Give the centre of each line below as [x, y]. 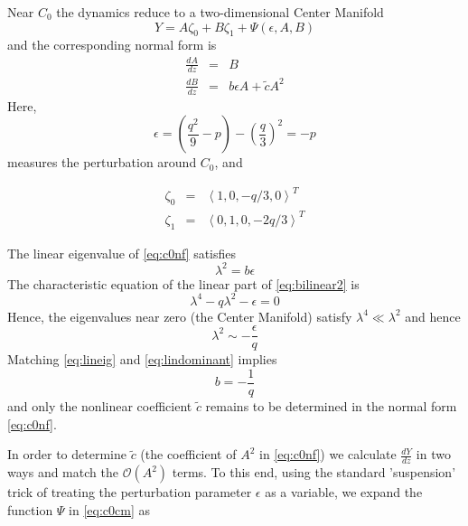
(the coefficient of [188, 454]
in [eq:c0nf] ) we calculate [328, 454]
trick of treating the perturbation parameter [130, 492]
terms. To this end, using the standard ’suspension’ [314, 472]
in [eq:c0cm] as [110, 509]
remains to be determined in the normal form [331, 406]
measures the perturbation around [102, 162]
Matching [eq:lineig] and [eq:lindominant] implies [142, 359]
